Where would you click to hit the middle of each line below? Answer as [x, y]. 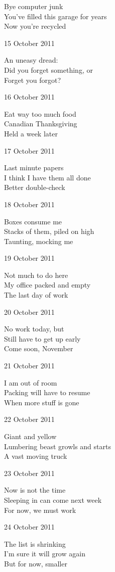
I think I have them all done [47, 177]
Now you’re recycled [35, 26]
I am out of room [31, 382]
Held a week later [31, 133]
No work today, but [34, 329]
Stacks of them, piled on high [49, 231]
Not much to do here [36, 275]
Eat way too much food [40, 113]
